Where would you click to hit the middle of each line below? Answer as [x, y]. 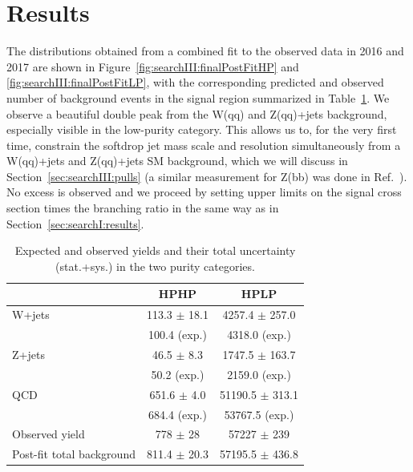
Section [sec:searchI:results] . [75, 223]
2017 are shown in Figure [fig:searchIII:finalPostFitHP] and [153, 66]
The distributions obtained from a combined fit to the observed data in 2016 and [205, 51]
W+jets [31, 315]
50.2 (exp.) [178, 374]
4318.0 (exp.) [259, 335]
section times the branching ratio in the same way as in [143, 208]
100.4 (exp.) [178, 335]
